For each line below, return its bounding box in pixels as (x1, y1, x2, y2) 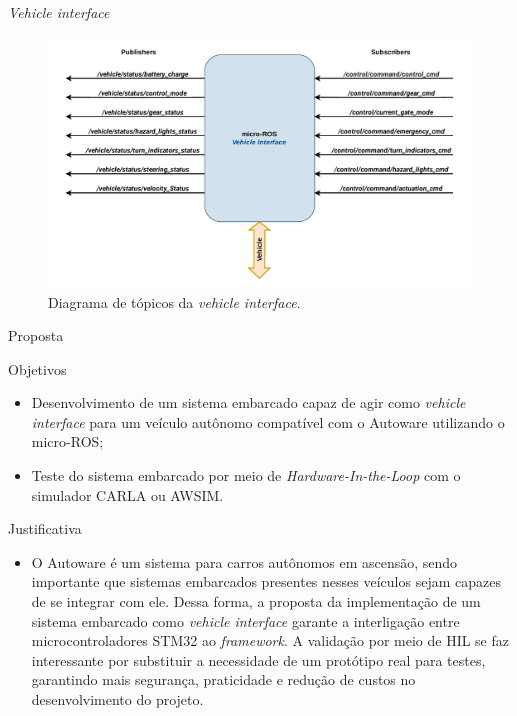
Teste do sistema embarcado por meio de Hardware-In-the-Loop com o (31, 465, 461, 486)
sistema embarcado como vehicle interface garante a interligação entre (31, 610, 460, 631)
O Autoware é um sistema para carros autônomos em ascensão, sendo (31, 551, 458, 572)
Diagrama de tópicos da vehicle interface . (48, 291, 301, 312)
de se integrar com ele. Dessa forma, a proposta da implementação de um (31, 591, 481, 612)
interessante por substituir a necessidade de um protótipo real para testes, (31, 649, 486, 670)
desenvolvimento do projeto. (31, 689, 204, 710)
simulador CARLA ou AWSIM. (31, 484, 224, 505)
